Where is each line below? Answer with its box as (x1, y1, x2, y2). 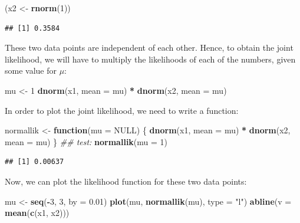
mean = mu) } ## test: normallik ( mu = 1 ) (5, 135, 168, 147)
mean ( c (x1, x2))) (5, 206, 70, 219)
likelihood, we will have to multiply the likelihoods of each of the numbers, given (5, 53, 296, 65)
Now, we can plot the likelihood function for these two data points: (5, 175, 247, 187)
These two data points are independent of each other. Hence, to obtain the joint (5, 41, 294, 54)
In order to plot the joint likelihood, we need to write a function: (5, 104, 239, 116)
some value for (5, 64, 57, 77)
